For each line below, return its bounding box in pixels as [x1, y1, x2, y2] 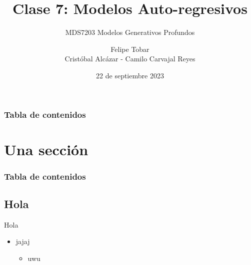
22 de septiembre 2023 [96, 70, 164, 80]
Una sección [4, 139, 88, 159]
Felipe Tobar [110, 43, 149, 54]
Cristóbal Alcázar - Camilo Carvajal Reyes [64, 53, 195, 64]
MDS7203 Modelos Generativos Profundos [65, 27, 195, 37]
